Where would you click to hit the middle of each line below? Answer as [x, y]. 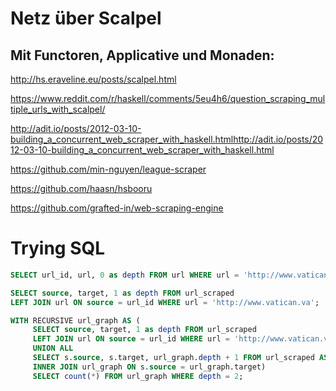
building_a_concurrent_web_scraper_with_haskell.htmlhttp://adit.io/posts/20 [167, 139]
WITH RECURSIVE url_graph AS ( [75, 320]
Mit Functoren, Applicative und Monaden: [142, 55]
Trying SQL [58, 248]
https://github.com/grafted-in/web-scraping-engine [117, 208]
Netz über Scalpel [86, 18]
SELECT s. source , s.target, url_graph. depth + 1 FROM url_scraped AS [180, 358]
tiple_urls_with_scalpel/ [58, 109]
